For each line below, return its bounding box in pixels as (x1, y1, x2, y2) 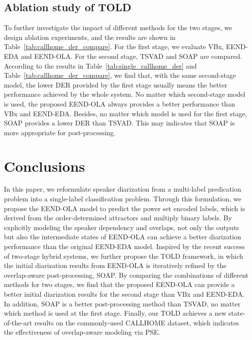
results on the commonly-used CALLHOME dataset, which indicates (34, 317, 239, 327)
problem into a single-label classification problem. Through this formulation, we (4, 194, 241, 204)
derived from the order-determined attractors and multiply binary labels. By (4, 213, 232, 223)
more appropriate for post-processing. (4, 127, 116, 137)
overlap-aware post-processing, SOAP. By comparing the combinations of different (4, 269, 249, 280)
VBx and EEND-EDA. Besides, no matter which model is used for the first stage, (4, 108, 247, 118)
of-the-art (4, 317, 32, 327)
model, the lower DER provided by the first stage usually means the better (4, 79, 228, 89)
